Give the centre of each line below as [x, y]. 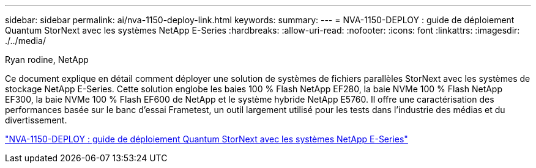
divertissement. [36, 120]
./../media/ [25, 41]
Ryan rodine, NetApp [47, 60]
